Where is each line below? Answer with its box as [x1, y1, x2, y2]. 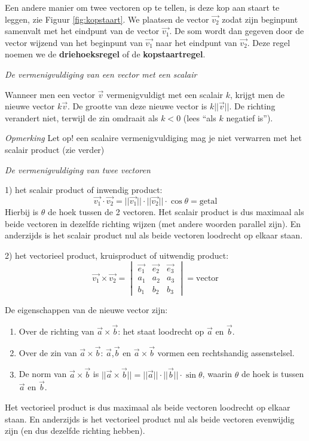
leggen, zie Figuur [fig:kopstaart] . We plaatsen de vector [5, 13, 209, 25]
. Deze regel [247, 36, 290, 48]
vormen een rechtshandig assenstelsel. [157, 346, 295, 359]
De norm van [19, 367, 67, 380]
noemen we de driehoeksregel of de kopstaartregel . [5, 48, 206, 60]
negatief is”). [226, 111, 273, 124]
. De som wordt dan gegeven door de [169, 24, 304, 37]
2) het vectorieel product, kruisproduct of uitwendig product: [5, 249, 229, 261]
